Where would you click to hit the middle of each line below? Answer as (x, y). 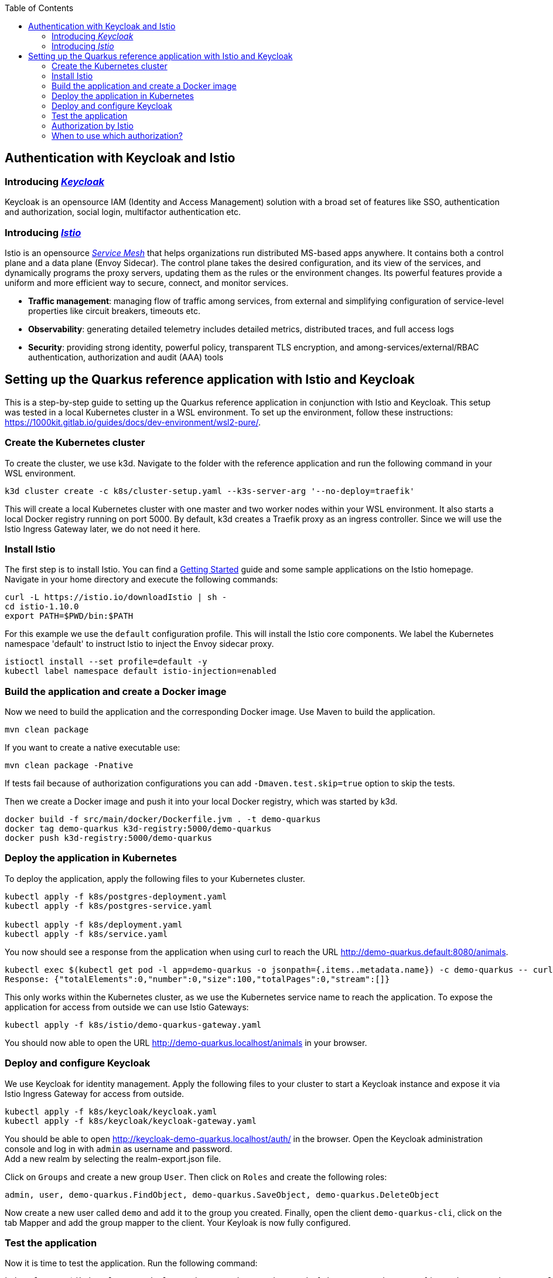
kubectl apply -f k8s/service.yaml (86, 934)
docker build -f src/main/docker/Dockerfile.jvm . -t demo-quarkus (163, 819)
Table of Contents (39, 8)
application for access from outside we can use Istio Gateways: (127, 1007)
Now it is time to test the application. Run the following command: (131, 1263)
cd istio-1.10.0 (42, 607)
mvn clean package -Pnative (69, 766)
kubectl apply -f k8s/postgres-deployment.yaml (116, 896)
